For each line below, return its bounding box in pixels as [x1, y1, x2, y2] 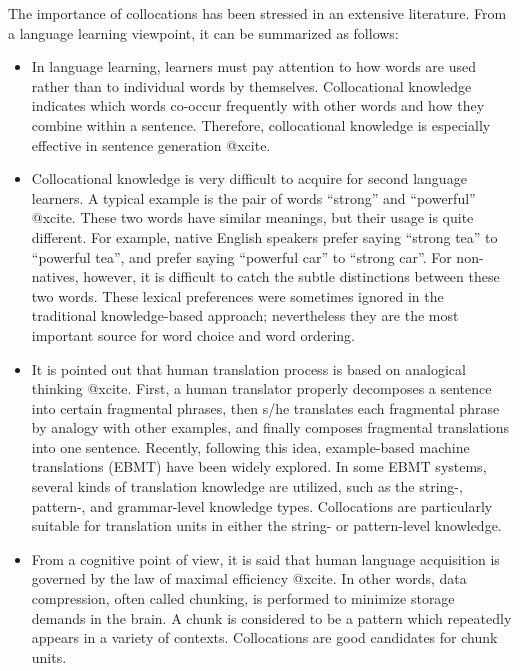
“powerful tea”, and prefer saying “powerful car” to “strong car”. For [31, 246, 452, 267]
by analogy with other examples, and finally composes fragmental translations [31, 417, 510, 438]
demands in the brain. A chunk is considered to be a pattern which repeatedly [31, 607, 512, 628]
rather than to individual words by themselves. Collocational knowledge [31, 75, 472, 96]
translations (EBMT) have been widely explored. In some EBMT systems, [31, 456, 487, 477]
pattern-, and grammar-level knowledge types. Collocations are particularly [31, 495, 493, 516]
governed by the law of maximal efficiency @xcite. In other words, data [31, 568, 467, 589]
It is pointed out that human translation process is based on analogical [31, 358, 466, 379]
